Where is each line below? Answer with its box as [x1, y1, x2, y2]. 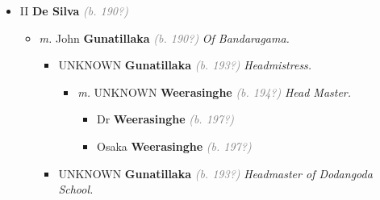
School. [58, 181, 94, 198]
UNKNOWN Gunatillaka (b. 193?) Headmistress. [58, 56, 312, 73]
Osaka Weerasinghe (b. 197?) [96, 137, 252, 154]
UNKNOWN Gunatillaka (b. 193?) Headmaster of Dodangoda [58, 165, 373, 181]
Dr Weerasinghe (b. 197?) [96, 110, 235, 127]
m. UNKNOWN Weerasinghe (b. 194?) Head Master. [77, 83, 352, 100]
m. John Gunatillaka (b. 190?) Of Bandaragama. [39, 29, 290, 46]
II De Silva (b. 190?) [19, 2, 128, 19]
